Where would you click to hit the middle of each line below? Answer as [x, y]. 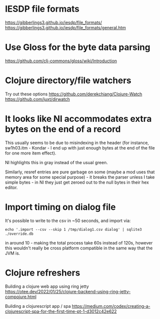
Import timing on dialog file [60, 207]
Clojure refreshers [43, 272]
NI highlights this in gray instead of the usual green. [56, 162]
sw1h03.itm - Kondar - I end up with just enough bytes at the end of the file [80, 148]
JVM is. [13, 253]
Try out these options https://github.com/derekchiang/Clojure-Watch [74, 94]
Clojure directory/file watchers [68, 81]
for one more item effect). [31, 153]
